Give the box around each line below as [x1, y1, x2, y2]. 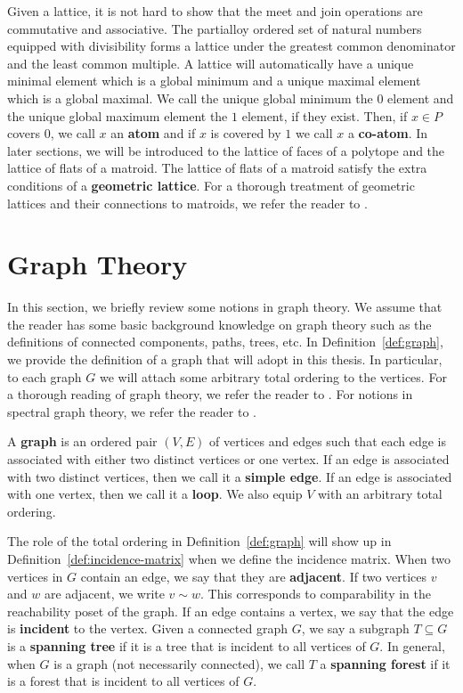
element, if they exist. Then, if [241, 106, 408, 125]
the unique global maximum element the [7, 106, 228, 125]
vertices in [7, 567, 63, 585]
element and [387, 88, 454, 107]
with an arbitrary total [317, 485, 443, 503]
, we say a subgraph [301, 619, 410, 638]
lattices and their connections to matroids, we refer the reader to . [7, 193, 368, 212]
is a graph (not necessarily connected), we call [53, 654, 305, 673]
